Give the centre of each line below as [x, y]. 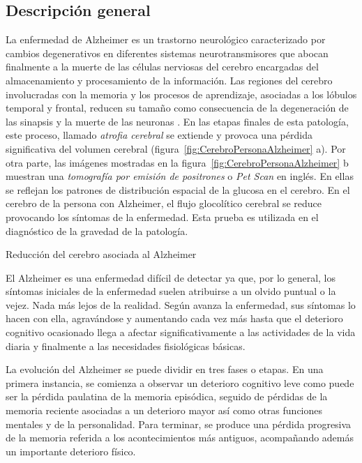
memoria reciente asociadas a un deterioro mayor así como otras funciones [164, 410]
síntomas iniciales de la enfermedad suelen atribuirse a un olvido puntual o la [171, 291]
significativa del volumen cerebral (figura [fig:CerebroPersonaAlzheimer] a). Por [176, 148]
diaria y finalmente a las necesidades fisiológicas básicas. [126, 346]
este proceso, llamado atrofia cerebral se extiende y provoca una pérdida [159, 135]
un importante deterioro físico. [71, 451]
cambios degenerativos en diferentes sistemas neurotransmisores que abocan [167, 53]
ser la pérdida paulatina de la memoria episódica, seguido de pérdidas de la [167, 396]
